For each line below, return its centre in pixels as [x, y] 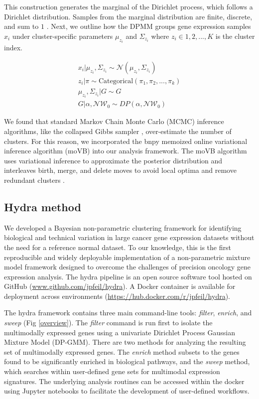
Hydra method [43, 206]
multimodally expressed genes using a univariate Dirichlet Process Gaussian [120, 332]
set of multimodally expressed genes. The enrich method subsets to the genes [122, 351]
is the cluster [235, 36]
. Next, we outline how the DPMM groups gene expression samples [149, 26]
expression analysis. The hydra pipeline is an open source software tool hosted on [128, 276]
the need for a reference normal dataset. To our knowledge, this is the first [118, 247]
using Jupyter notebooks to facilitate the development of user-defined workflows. [127, 391]
